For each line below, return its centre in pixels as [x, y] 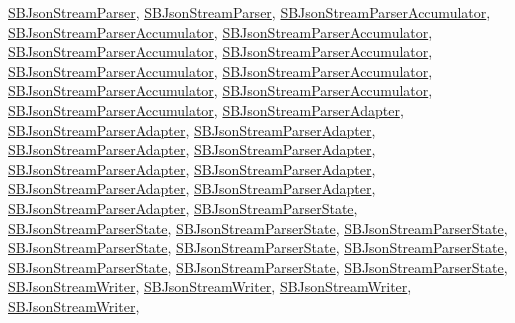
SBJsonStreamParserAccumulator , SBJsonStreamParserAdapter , [206, 109]
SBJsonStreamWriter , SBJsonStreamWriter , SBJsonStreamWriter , [210, 286]
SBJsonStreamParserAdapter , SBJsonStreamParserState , [183, 207]
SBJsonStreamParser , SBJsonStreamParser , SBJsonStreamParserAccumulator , [249, 12]
